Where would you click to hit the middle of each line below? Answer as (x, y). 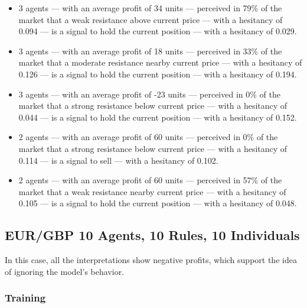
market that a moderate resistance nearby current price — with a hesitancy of (160, 62)
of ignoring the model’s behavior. (65, 271)
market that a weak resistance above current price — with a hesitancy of (151, 19)
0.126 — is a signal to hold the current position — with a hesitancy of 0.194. (158, 74)
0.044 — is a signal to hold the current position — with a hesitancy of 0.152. (158, 117)
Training (25, 298)
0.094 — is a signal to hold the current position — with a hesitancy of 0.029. (158, 31)
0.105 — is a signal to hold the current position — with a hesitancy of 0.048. (158, 203)
